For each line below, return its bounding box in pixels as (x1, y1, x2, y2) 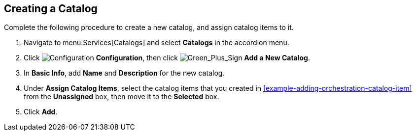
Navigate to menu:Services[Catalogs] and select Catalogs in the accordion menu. (24, 38, 289, 47)
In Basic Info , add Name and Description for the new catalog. (24, 69, 225, 78)
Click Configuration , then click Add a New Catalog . (24, 54, 311, 62)
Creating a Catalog (4, 2, 98, 15)
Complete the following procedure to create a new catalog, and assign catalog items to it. (4, 23, 294, 32)
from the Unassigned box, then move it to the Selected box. (24, 92, 219, 101)
